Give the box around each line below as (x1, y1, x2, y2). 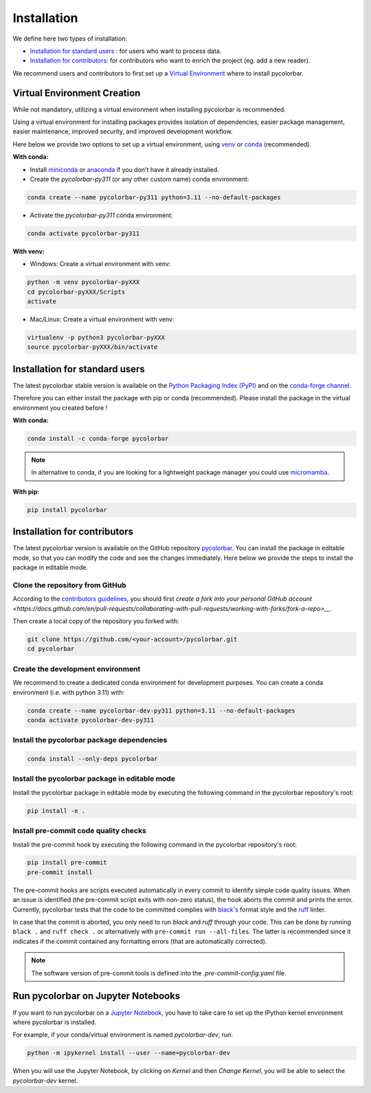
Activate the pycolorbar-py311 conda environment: (30, 210, 173, 219)
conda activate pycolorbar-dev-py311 (27, 716, 155, 724)
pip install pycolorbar (27, 506, 108, 514)
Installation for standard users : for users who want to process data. (30, 47, 222, 55)
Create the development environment (12, 664, 141, 673)
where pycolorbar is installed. (12, 1018, 97, 1026)
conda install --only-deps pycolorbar (27, 755, 158, 763)
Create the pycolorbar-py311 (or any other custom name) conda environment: (30, 175, 249, 183)
